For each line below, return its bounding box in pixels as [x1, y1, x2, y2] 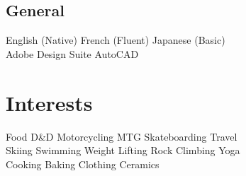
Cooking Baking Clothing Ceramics [6, 156, 160, 171]
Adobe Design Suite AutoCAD [6, 46, 139, 61]
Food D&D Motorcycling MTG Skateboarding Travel [6, 129, 237, 143]
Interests [6, 88, 93, 117]
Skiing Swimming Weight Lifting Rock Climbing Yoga [6, 143, 240, 158]
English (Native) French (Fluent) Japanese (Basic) [6, 33, 225, 47]
